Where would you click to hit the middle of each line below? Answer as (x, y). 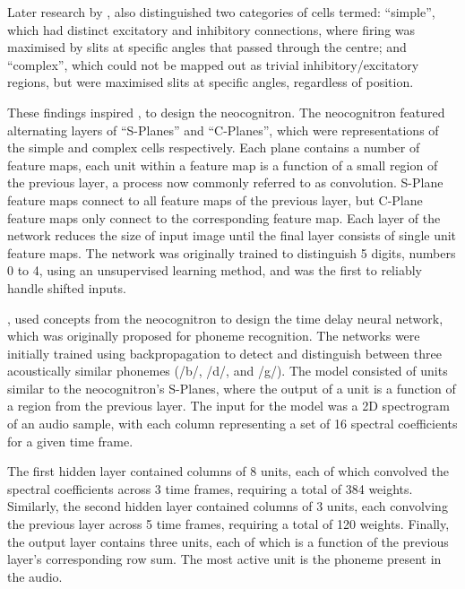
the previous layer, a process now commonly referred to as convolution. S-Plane (225, 182)
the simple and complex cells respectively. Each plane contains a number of (214, 147)
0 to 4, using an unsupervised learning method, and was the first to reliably (215, 270)
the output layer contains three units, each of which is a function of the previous (228, 541)
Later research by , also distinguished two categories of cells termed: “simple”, (221, 12)
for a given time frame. (70, 441)
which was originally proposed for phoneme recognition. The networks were (214, 336)
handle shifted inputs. (67, 287)
